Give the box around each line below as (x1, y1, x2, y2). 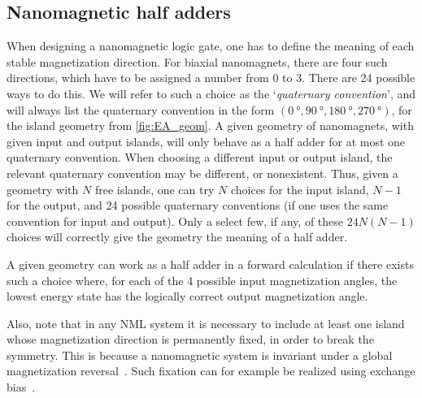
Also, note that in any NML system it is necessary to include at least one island (7, 314, 405, 331)
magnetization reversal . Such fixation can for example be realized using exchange (7, 362, 415, 379)
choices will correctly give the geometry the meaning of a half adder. (7, 228, 348, 245)
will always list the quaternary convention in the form (7, 101, 275, 118)
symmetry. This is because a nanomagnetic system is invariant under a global (7, 346, 393, 363)
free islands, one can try (94, 180, 215, 197)
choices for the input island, (230, 180, 369, 197)
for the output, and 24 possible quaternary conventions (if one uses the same (7, 197, 389, 214)
